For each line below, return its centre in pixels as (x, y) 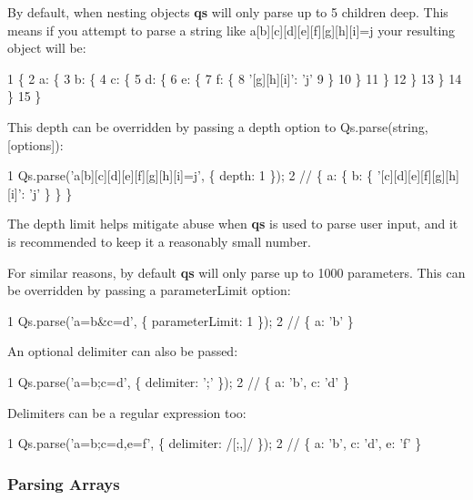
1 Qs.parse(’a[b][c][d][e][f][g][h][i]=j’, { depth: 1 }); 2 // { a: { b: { (190, 175)
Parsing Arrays (64, 483)
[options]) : (35, 144)
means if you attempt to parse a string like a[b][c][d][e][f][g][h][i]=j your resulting (231, 30)
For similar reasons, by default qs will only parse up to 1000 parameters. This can (236, 272)
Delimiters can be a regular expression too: (127, 412)
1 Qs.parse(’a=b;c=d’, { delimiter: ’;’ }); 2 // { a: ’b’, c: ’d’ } (178, 381)
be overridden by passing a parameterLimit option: (149, 290)
